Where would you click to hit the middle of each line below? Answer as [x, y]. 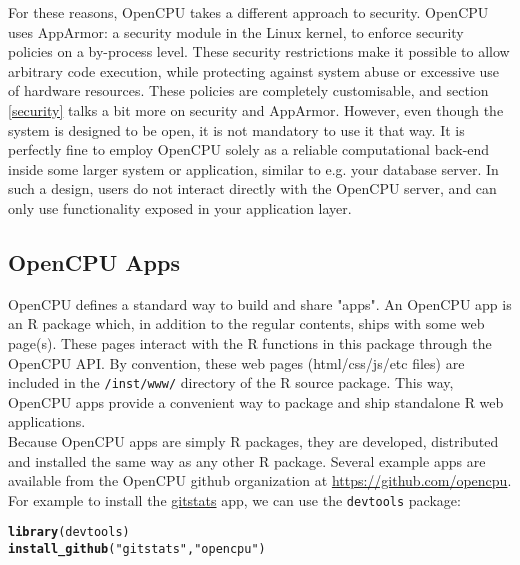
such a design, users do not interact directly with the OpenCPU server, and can [252, 188]
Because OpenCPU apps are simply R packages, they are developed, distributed [253, 440]
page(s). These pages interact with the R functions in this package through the [250, 342]
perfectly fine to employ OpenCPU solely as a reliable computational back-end [249, 149]
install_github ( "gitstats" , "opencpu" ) [137, 549]
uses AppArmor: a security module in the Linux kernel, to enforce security [236, 31]
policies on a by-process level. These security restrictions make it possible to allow [259, 51]
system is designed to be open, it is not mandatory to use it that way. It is [236, 129]
